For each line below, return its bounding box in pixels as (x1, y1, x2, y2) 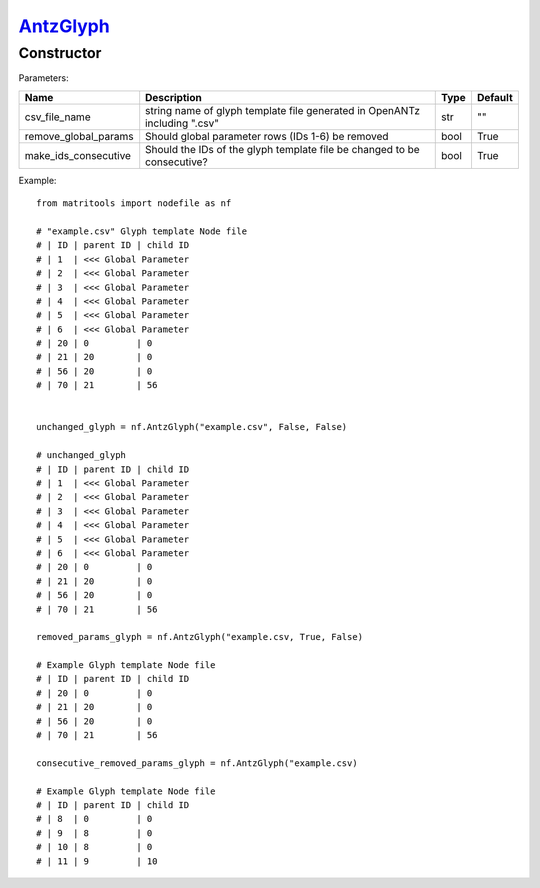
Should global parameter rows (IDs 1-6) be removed (145, 129, 389, 143)
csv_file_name (24, 110, 91, 124)
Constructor (18, 44, 102, 62)
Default (476, 90, 514, 104)
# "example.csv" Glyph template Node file (36, 225, 248, 237)
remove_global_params (24, 129, 134, 143)
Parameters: (18, 72, 69, 84)
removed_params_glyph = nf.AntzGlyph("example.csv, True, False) (36, 631, 364, 643)
